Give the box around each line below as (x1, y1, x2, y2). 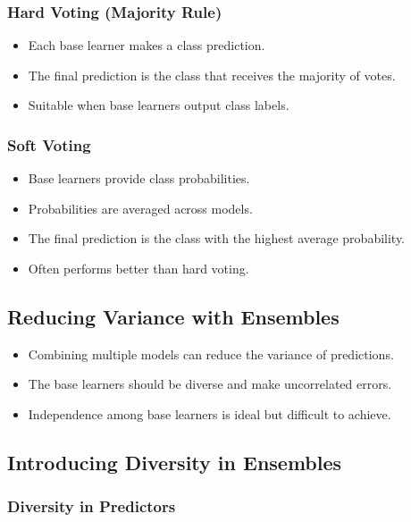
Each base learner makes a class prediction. (28, 36, 265, 55)
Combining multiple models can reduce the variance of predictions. (28, 344, 394, 363)
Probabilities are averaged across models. (28, 198, 253, 217)
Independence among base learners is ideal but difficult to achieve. (28, 404, 391, 423)
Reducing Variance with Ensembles (7, 302, 340, 330)
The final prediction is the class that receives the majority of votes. (28, 65, 396, 84)
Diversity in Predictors (7, 495, 176, 518)
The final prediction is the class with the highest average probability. (28, 229, 406, 248)
